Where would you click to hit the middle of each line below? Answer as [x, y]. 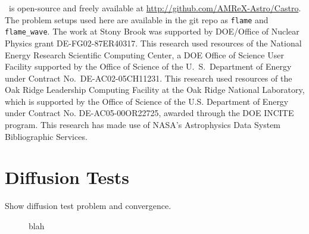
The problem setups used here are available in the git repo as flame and [137, 19]
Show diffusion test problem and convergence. [88, 206]
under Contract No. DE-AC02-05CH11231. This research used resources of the [149, 78]
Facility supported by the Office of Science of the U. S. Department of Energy [148, 66]
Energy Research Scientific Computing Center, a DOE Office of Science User [144, 54]
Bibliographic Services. [46, 136]
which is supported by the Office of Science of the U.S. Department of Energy [147, 101]
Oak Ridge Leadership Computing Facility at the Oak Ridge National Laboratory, [155, 90]
